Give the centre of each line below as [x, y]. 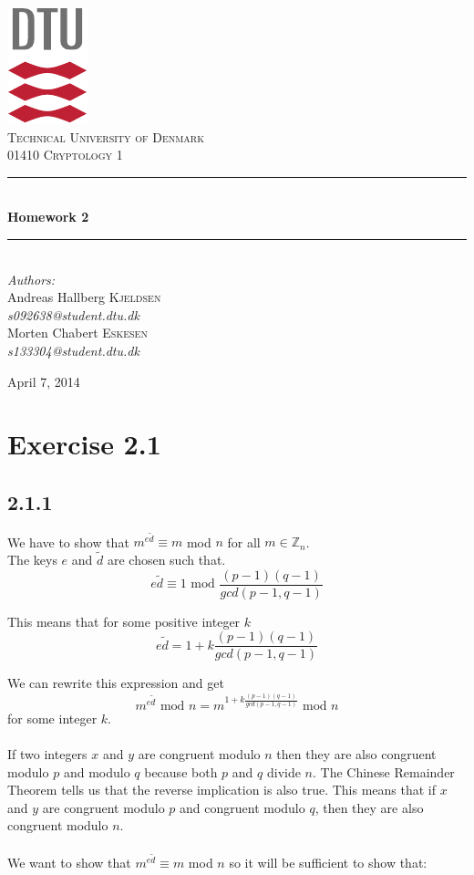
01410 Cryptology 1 [65, 155]
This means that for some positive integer [124, 621]
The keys [32, 560]
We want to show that [69, 863]
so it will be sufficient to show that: [328, 863]
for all [244, 542]
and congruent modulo [242, 807]
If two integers [47, 753]
